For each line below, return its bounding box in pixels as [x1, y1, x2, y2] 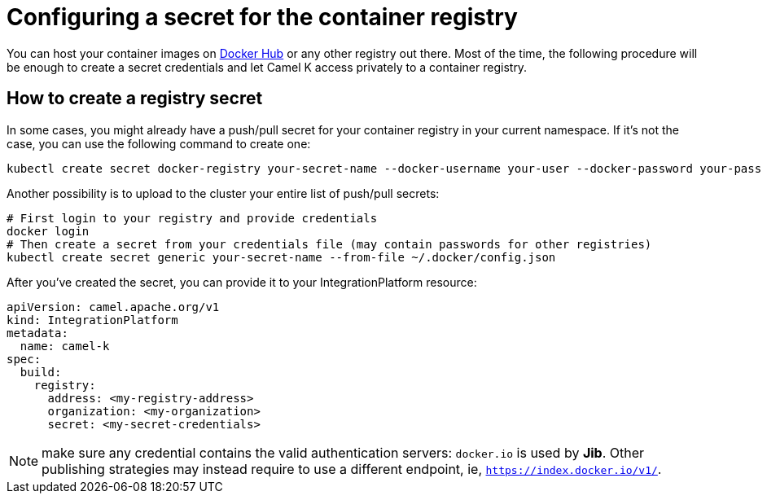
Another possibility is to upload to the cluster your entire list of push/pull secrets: [7, 186, 440, 200]
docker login [7, 224, 90, 238]
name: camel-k [20, 339, 110, 353]
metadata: [7, 326, 68, 340]
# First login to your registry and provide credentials [7, 211, 378, 225]
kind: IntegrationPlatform [7, 313, 178, 327]
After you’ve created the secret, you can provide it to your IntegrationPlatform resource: [7, 274, 477, 289]
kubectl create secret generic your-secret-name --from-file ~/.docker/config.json [7, 250, 556, 264]
